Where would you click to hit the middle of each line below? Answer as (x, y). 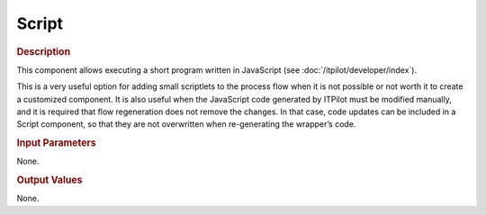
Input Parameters (56, 143)
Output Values (49, 180)
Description (44, 51)
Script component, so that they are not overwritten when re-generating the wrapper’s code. (186, 124)
